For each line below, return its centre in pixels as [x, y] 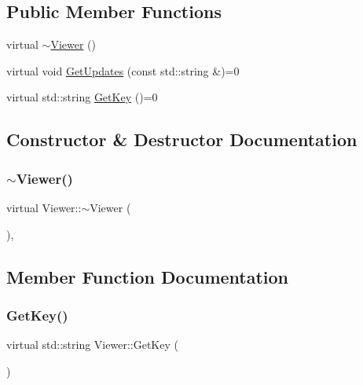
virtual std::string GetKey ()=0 [82, 97]
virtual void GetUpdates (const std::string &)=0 [123, 70]
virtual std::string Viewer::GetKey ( [92, 345]
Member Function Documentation [148, 276]
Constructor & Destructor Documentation [182, 139]
